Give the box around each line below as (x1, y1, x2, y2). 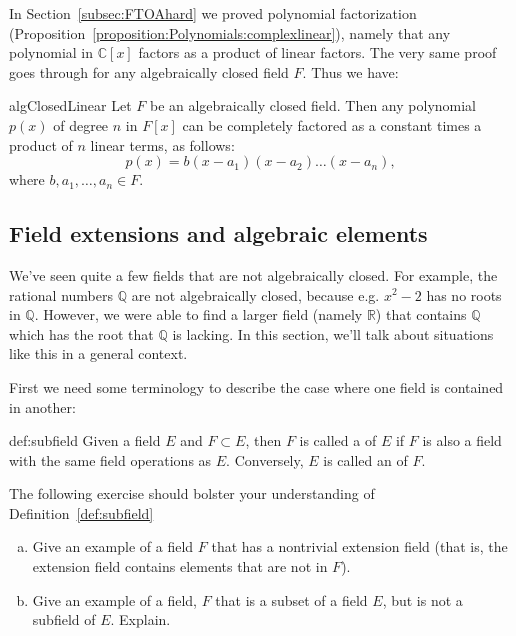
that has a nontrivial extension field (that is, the (211, 536, 508, 557)
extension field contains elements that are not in (32, 556, 328, 577)
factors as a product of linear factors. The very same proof (138, 42, 497, 63)
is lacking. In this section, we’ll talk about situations (172, 323, 494, 344)
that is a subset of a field (215, 589, 368, 610)
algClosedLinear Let (9, 95, 132, 116)
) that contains (375, 304, 467, 325)
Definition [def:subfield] (9, 502, 154, 523)
